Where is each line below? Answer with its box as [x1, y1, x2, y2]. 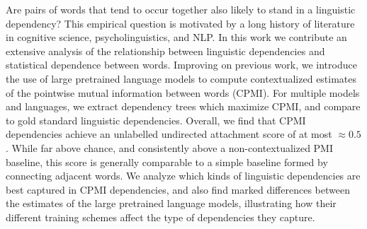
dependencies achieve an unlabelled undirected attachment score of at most [6, 127, 332, 141]
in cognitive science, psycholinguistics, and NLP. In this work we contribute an [6, 30, 347, 45]
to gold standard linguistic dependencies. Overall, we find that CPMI [6, 112, 306, 127]
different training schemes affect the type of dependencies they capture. [6, 209, 315, 224]
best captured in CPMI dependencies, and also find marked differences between [6, 182, 350, 196]
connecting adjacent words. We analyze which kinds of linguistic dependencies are [6, 168, 361, 183]
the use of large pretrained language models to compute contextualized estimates [6, 71, 357, 86]
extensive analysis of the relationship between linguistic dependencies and [6, 43, 325, 58]
